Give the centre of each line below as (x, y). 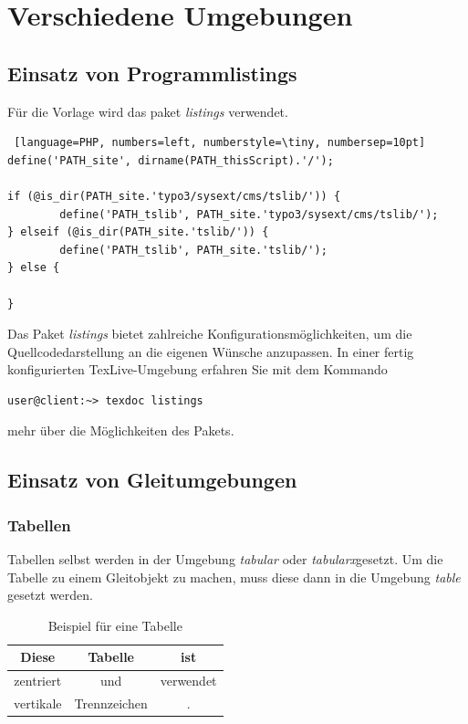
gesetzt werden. (50, 595)
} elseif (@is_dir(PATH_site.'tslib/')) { (138, 232)
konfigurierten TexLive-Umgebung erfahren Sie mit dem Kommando (198, 369)
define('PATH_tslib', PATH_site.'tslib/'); (193, 250)
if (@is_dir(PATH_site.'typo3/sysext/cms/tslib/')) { (174, 196)
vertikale (38, 703)
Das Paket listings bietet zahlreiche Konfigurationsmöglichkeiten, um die (210, 334)
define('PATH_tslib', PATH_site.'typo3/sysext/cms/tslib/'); (249, 214)
